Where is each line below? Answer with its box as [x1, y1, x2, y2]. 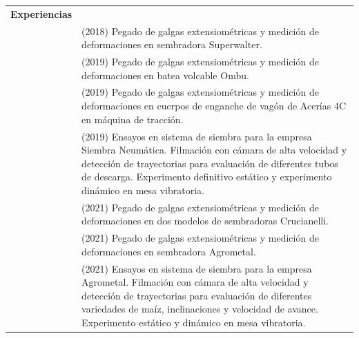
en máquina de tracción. [81, 112, 184, 126]
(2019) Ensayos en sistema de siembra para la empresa [81, 129, 312, 143]
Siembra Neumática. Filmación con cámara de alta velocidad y [81, 142, 347, 157]
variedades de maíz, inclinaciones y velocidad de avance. [81, 302, 318, 316]
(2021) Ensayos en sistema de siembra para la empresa [81, 261, 312, 275]
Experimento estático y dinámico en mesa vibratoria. [81, 315, 306, 329]
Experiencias [10, 6, 72, 21]
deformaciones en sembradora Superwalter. [81, 37, 262, 52]
